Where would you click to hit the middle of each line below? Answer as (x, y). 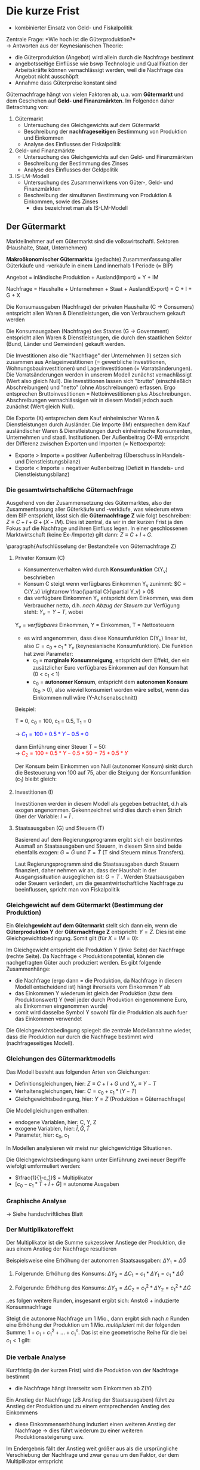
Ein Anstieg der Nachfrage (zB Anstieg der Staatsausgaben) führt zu (90, 1400)
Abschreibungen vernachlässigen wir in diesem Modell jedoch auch (90, 400)
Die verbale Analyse (36, 1357)
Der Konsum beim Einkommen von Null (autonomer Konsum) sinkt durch (104, 766)
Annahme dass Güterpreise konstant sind (66, 83)
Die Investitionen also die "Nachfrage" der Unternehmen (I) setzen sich (94, 356)
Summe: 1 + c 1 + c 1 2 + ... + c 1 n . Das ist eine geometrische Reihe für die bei (96, 1333)
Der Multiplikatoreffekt (40, 1229)
